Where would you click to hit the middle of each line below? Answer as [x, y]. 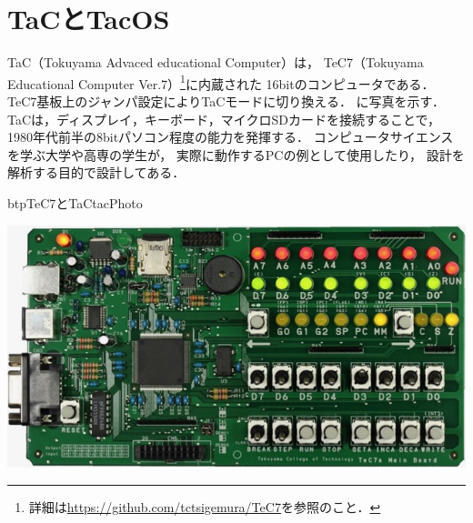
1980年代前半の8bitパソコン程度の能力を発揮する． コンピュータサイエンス [231, 137]
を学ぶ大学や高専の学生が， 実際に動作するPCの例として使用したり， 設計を [236, 154]
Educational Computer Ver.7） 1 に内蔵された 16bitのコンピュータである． [221, 82]
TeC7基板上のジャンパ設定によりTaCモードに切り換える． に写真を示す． [226, 101]
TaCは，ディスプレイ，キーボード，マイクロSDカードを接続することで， [224, 119]
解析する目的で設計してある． [96, 172]
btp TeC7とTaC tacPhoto [75, 202]
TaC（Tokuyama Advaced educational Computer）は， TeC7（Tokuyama [216, 62]
